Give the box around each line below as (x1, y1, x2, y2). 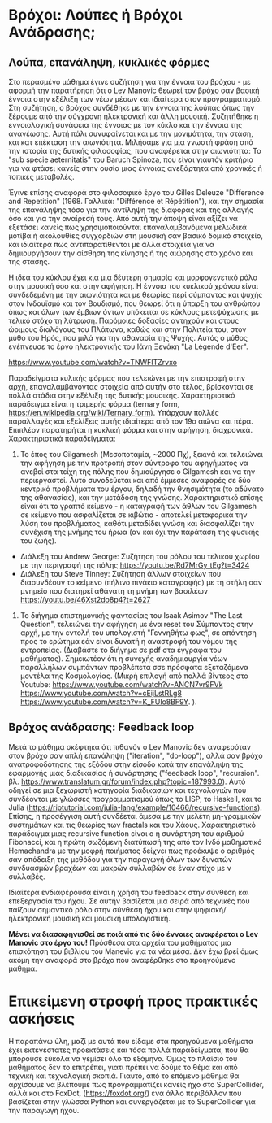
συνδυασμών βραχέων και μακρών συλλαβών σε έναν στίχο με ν (8, 863, 231, 873)
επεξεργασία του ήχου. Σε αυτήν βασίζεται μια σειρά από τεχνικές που (8, 896, 250, 906)
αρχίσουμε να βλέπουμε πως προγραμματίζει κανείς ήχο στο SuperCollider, (8, 1079, 265, 1089)
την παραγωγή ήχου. (8, 1105, 80, 1115)
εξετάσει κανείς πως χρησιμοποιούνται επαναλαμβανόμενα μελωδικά (8, 222, 248, 232)
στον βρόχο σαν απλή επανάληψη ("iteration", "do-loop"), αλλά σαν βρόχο (8, 751, 263, 760)
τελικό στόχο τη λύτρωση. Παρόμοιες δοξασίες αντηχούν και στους (8, 316, 240, 325)
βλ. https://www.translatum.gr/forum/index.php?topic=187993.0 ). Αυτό (8, 777, 246, 786)
